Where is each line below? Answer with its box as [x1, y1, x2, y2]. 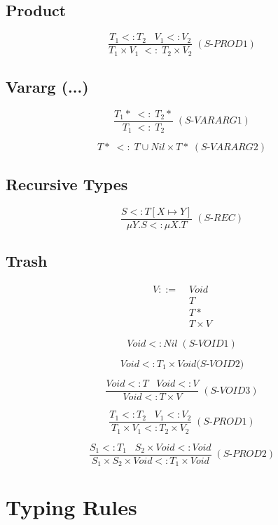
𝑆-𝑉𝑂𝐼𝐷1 [188, 339, 229, 350]
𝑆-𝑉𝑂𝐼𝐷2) [200, 359, 244, 370]
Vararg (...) [6, 76, 89, 98]
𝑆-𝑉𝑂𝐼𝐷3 [210, 385, 251, 396]
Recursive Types [6, 173, 128, 194]
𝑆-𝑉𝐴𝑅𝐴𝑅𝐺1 [184, 116, 242, 126]
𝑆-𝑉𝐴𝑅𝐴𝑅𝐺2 [201, 142, 258, 153]
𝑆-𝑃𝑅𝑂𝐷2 [223, 449, 267, 460]
